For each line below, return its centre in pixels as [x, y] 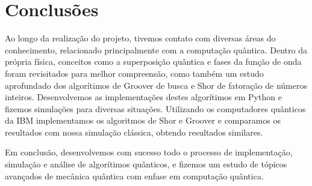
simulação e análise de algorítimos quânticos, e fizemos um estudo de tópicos [146, 164]
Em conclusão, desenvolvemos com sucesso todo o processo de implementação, [149, 152]
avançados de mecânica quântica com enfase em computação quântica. [134, 175]
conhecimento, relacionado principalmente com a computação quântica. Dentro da [156, 49]
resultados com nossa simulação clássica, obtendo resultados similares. [134, 132]
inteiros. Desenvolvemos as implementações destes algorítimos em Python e [143, 97]
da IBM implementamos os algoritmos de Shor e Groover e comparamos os [143, 120]
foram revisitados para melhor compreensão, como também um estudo [134, 73]
